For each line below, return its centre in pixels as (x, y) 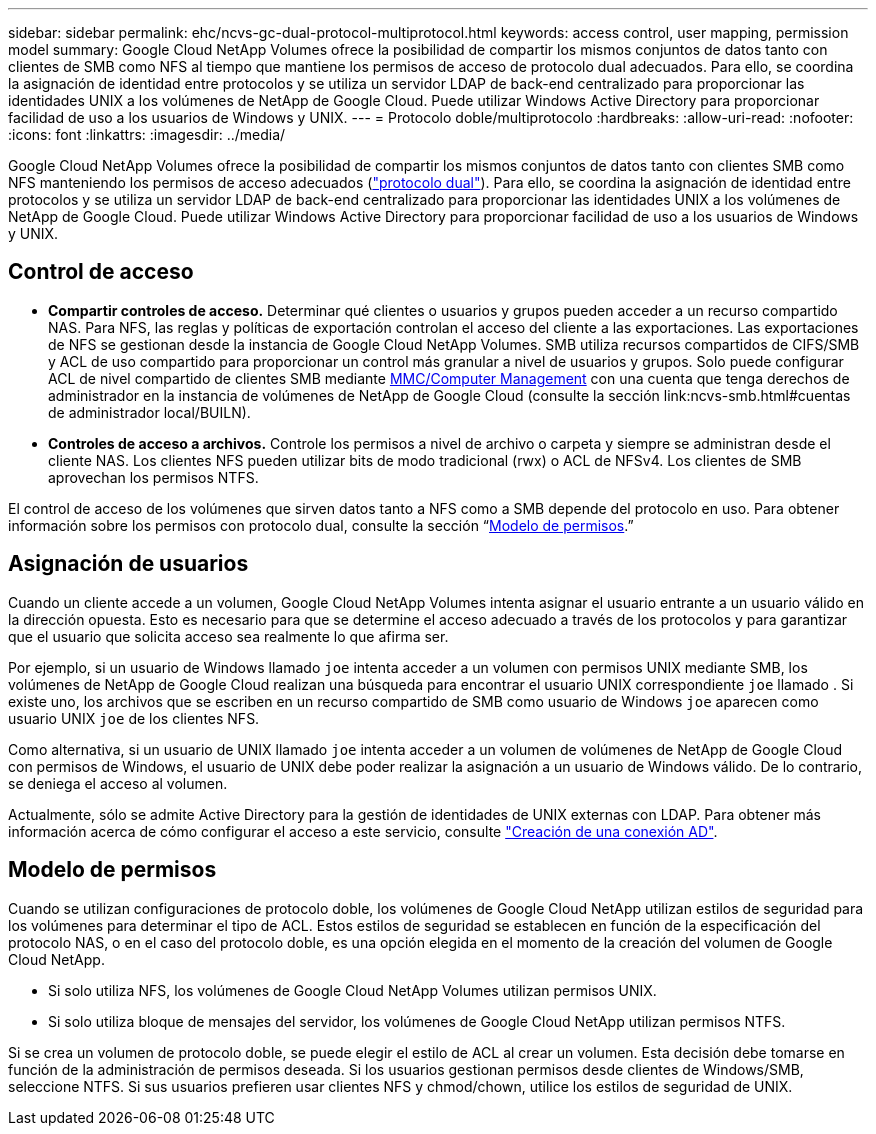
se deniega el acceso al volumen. (118, 783)
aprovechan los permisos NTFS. (153, 477)
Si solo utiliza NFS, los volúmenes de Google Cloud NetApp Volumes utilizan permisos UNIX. (352, 990)
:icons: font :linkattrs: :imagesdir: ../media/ (147, 134)
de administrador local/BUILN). (149, 412)
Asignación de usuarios (128, 564)
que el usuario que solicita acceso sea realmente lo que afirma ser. (228, 636)
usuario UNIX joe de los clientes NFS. (134, 718)
